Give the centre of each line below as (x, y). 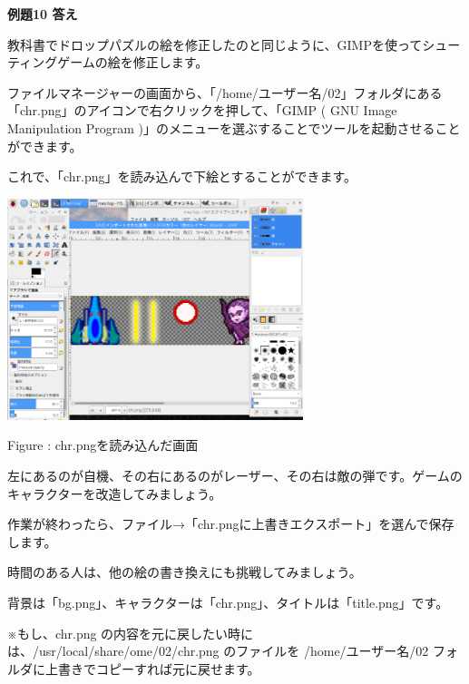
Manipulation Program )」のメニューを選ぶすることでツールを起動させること (234, 127)
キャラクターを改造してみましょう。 (115, 493)
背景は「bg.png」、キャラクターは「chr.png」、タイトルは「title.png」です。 (228, 603)
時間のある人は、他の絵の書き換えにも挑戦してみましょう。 (185, 572)
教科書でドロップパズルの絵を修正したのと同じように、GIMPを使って (215, 44)
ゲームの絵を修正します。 (133, 62)
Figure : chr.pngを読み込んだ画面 (103, 445)
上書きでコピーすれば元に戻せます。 (152, 668)
